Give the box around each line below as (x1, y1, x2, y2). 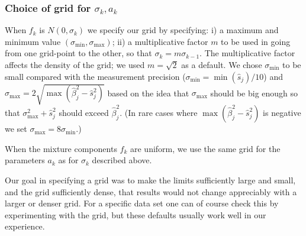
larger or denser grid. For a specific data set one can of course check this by (5, 197, 279, 209)
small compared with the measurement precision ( (5, 70, 186, 82)
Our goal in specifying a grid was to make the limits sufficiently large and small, (5, 173, 296, 186)
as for (58, 154, 79, 166)
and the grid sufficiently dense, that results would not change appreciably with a (5, 185, 297, 198)
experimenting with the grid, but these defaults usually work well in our (5, 208, 266, 221)
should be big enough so (210, 86, 298, 99)
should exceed (59, 106, 109, 119)
